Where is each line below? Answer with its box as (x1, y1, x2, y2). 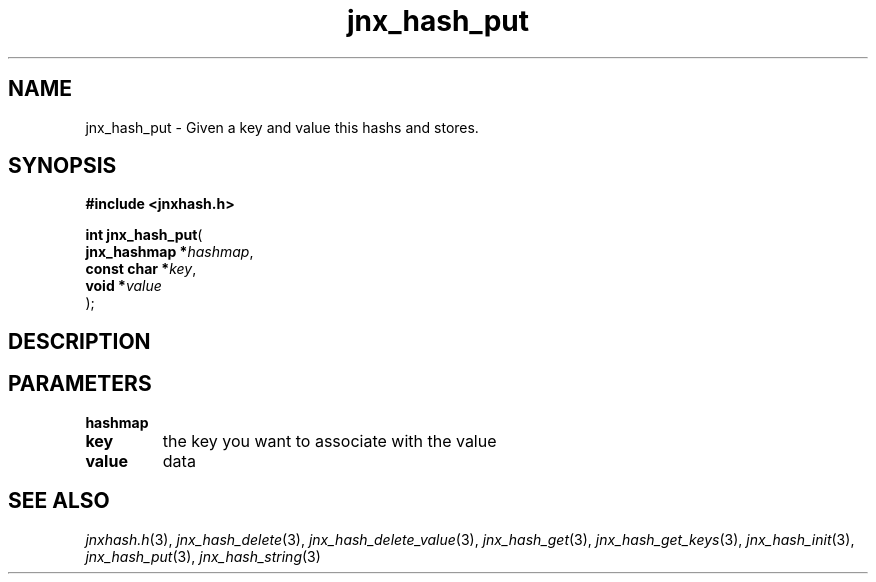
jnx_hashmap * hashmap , (85, 243, 254, 261)
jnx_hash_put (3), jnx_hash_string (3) (85, 547, 321, 565)
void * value (85, 277, 162, 295)
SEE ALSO (8, 488, 110, 514)
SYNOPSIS (8, 153, 117, 179)
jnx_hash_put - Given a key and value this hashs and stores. (85, 118, 479, 136)
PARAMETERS (8, 371, 152, 397)
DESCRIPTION (8, 328, 151, 354)
